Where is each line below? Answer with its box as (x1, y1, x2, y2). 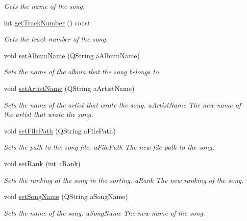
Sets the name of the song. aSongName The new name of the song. (4, 207, 205, 218)
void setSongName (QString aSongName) (4, 191, 128, 201)
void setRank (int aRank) (4, 158, 81, 168)
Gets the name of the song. (4, 1, 85, 11)
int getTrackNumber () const (4, 17, 91, 27)
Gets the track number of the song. (4, 34, 108, 44)
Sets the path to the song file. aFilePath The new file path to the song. (4, 142, 215, 152)
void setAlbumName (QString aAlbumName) (4, 50, 140, 60)
